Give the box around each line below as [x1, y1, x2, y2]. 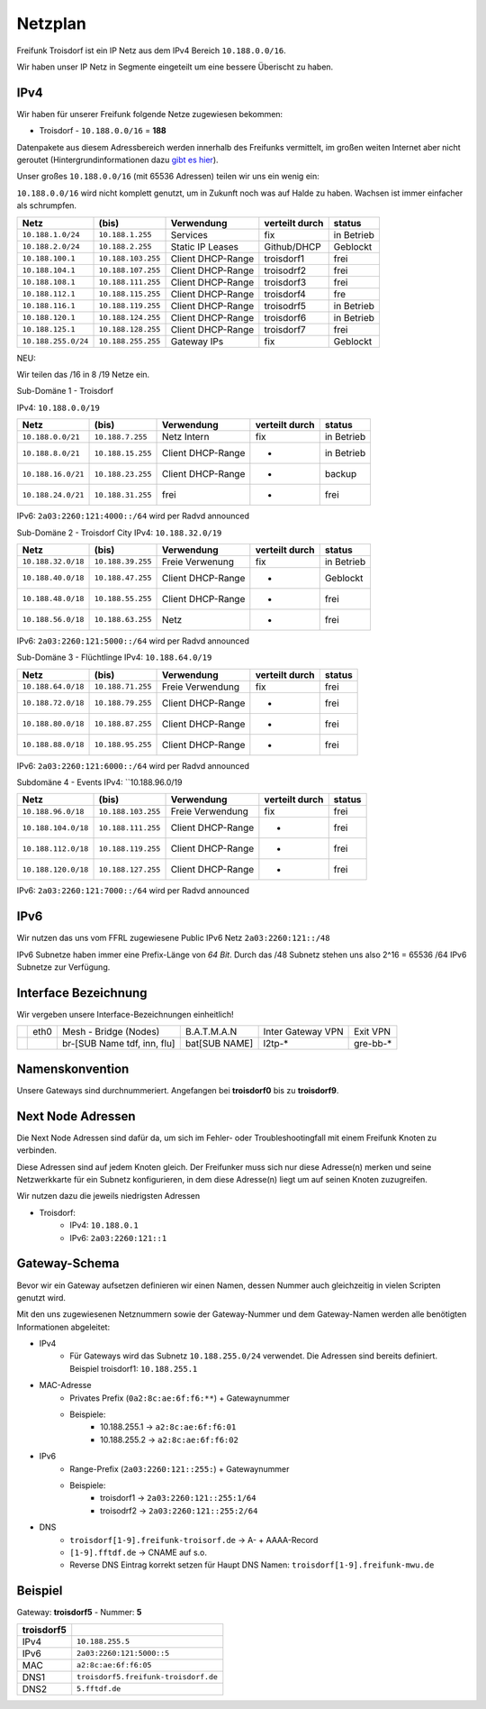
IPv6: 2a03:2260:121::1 [69, 1232, 167, 1243]
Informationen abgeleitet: [16, 1321, 111, 1332]
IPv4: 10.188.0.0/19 [16, 402, 101, 413]
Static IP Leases [170, 240, 238, 252]
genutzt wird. [16, 1292, 67, 1302]
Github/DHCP [264, 240, 321, 252]
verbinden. [16, 1145, 58, 1156]
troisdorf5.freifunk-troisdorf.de [76, 1672, 218, 1682]
